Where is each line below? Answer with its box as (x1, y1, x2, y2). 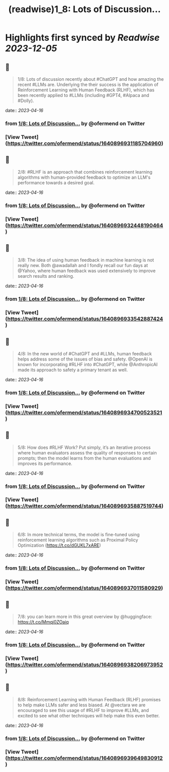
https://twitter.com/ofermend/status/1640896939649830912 (7, 755, 163, 762)
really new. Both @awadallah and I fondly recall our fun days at (17, 263, 148, 269)
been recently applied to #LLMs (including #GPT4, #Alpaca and (17, 92, 149, 98)
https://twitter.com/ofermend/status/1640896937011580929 (7, 585, 161, 592)
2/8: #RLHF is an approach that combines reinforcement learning (17, 169, 152, 175)
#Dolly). (17, 97, 34, 104)
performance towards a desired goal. (17, 179, 95, 185)
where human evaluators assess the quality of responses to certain (17, 449, 157, 455)
